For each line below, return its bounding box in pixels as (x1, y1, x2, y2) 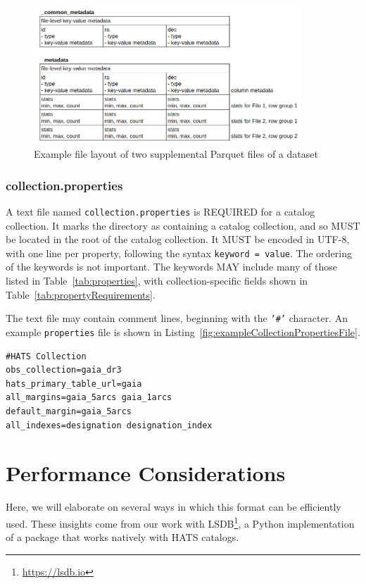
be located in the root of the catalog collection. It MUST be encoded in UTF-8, (6, 232, 350, 247)
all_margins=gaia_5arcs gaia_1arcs (6, 392, 172, 403)
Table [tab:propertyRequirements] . (6, 287, 156, 302)
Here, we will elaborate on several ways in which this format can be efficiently (6, 499, 341, 514)
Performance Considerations (6, 459, 286, 487)
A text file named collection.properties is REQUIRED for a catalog (6, 204, 315, 218)
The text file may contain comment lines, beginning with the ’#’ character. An (6, 311, 348, 325)
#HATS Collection (6, 351, 87, 361)
